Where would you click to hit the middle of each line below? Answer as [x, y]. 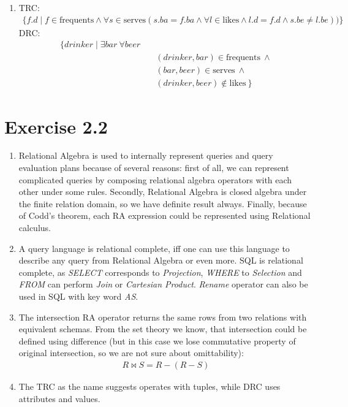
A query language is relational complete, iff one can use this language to [154, 248]
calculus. [35, 228]
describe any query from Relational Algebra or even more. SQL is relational [161, 260]
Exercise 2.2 [56, 126]
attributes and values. [59, 398]
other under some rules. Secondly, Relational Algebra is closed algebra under [163, 192]
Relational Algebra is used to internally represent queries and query [146, 155]
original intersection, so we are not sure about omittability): [131, 353]
